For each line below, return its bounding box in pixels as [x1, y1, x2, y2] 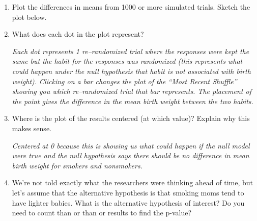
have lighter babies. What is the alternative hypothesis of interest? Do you [12, 197, 245, 208]
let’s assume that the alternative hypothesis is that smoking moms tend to [12, 187, 244, 198]
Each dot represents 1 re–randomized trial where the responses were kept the [12, 45, 249, 56]
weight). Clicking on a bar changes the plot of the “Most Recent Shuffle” [12, 76, 237, 86]
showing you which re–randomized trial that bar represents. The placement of [12, 86, 251, 96]
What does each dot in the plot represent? [12, 29, 144, 39]
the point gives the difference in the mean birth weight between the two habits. [12, 95, 253, 106]
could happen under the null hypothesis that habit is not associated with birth [12, 65, 251, 76]
